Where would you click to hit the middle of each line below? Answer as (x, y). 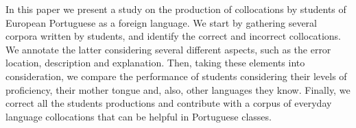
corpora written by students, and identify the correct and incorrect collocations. (173, 36)
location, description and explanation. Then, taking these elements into (155, 63)
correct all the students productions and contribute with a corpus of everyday (169, 103)
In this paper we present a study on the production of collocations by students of (176, 9)
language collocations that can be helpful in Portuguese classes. (139, 116)
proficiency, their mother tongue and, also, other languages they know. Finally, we (178, 89)
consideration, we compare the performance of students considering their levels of (176, 76)
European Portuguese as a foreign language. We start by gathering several (162, 22)
